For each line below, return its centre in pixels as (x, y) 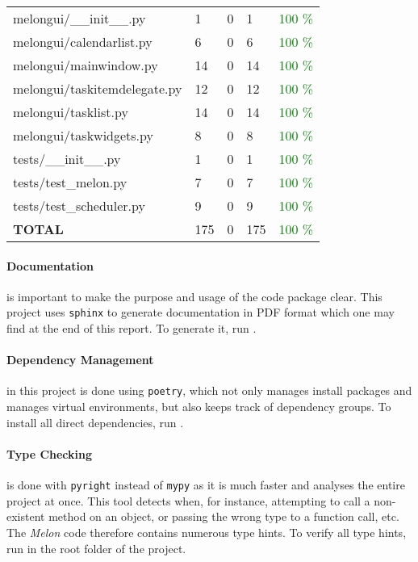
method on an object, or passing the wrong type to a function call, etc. (224, 516)
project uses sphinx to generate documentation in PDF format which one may (201, 312)
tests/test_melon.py (70, 182)
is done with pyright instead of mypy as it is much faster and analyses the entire (206, 485)
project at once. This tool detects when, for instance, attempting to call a (188, 500)
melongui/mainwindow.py (86, 65)
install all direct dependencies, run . (95, 422)
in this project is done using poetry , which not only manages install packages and (209, 390)
